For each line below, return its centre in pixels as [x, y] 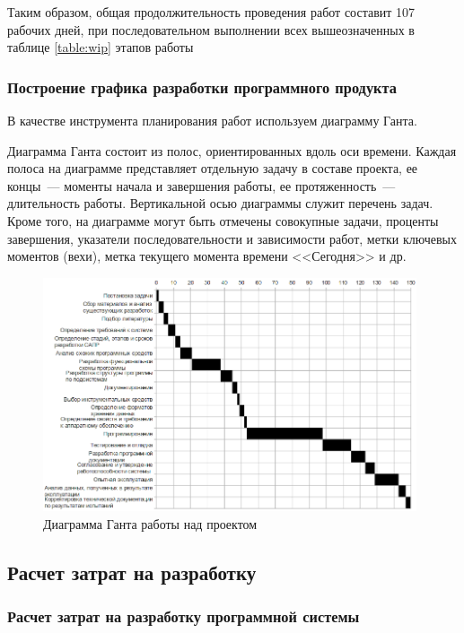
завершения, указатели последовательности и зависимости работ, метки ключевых [232, 238]
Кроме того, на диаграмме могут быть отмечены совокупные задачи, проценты [223, 220]
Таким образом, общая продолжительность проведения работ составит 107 [211, 12]
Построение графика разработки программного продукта [202, 87]
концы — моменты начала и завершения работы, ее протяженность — [201, 185]
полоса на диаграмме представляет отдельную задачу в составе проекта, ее [213, 168]
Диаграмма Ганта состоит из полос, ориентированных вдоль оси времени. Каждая [232, 150]
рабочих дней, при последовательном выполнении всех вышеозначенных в [211, 29]
